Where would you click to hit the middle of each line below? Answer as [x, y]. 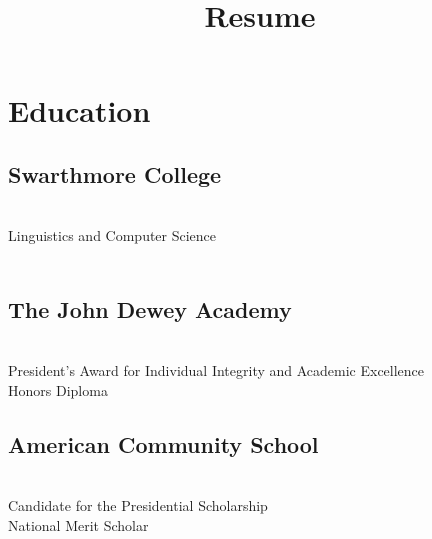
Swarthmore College [115, 173]
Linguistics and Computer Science [112, 235]
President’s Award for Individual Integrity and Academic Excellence [216, 370]
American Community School [163, 443]
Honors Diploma [58, 389]
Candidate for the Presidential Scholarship [138, 505]
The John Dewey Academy [150, 308]
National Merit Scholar [78, 524]
